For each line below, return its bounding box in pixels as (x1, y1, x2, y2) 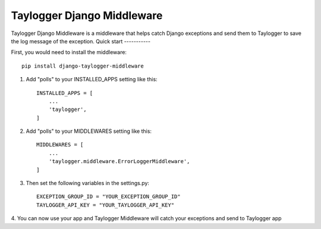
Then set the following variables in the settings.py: (26, 180, 150, 187)
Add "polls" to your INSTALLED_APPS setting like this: (26, 76, 158, 83)
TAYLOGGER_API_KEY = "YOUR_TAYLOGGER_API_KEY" (36, 202, 175, 208)
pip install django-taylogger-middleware (21, 62, 144, 69)
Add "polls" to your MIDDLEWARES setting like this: (26, 128, 152, 135)
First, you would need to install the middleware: (11, 49, 127, 56)
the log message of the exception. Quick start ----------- (11, 37, 151, 44)
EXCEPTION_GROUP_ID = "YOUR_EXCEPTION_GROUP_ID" (36, 193, 181, 200)
